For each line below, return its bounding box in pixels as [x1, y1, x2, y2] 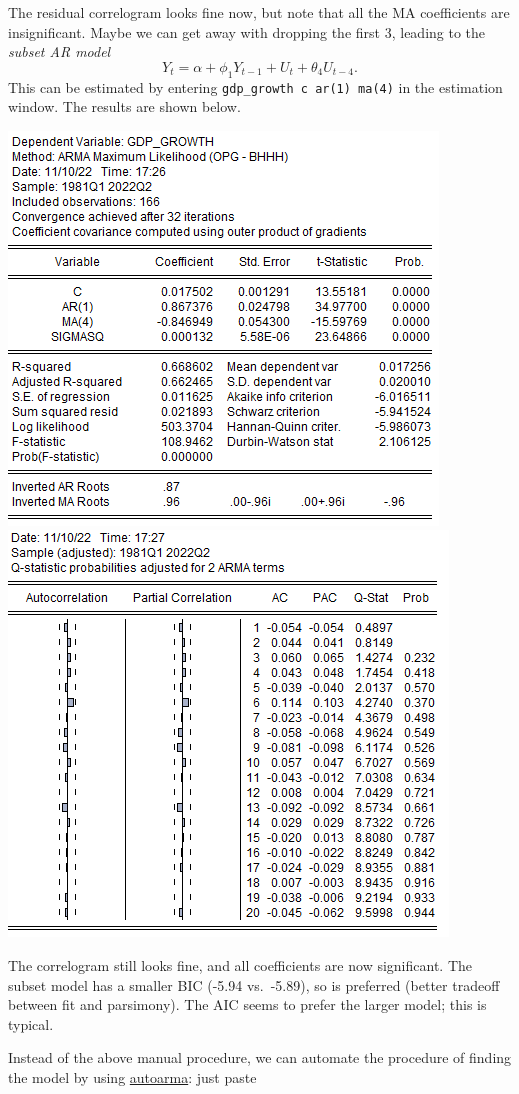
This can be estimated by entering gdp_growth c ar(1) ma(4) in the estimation [8, 76, 503, 97]
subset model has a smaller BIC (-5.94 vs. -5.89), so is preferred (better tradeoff [8, 974, 500, 995]
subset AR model [8, 41, 111, 62]
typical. [8, 1013, 54, 1034]
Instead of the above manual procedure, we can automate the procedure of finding [8, 1047, 512, 1068]
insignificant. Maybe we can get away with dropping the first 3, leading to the [8, 21, 486, 42]
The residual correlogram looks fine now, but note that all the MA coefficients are [8, 2, 510, 22]
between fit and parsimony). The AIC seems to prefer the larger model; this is [8, 994, 487, 1015]
